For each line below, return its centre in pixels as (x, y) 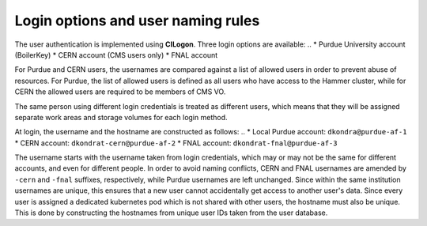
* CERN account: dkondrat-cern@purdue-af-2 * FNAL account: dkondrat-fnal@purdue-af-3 (176, 143)
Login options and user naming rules (137, 21)
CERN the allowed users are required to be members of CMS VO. (120, 92)
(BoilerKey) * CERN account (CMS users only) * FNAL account (116, 55)
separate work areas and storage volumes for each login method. (121, 117)
